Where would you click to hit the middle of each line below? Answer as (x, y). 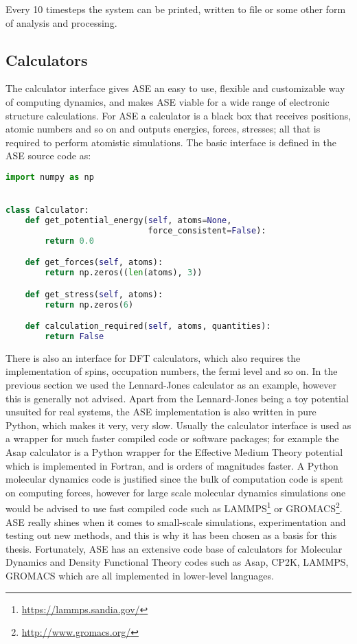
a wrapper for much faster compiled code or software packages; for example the (172, 438)
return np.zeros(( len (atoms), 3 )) (124, 273)
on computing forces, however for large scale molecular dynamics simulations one (176, 492)
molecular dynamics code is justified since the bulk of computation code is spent (175, 479)
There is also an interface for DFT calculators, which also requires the (153, 357)
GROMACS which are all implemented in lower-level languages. (140, 576)
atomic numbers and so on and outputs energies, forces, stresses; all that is (163, 129)
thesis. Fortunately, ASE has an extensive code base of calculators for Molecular (174, 548)
